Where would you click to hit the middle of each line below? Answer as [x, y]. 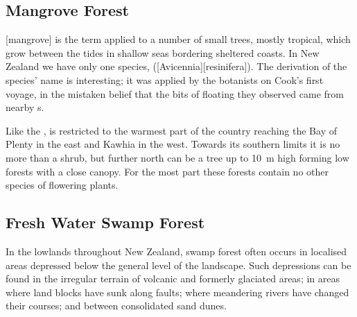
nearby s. [25, 107]
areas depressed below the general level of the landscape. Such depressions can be [178, 265]
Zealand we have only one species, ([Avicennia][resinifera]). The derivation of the [176, 66]
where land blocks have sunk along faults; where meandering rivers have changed [177, 292]
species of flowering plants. [62, 185]
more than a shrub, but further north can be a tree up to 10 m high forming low [177, 157]
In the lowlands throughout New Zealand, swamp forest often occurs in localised [176, 251]
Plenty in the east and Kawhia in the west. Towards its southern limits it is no [173, 144]
